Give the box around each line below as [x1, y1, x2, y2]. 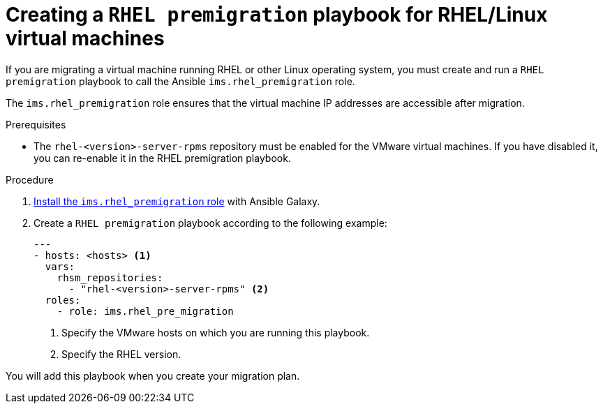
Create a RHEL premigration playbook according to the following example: [33, 216, 387, 229]
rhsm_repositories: [57, 272, 163, 283]
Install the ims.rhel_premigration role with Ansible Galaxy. [33, 195, 320, 207]
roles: [45, 294, 81, 306]
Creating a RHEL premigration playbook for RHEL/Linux [6, 3, 548, 27]
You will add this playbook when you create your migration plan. [6, 369, 300, 382]
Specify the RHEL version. [61, 348, 181, 360]
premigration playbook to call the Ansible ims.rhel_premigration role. [6, 75, 355, 87]
